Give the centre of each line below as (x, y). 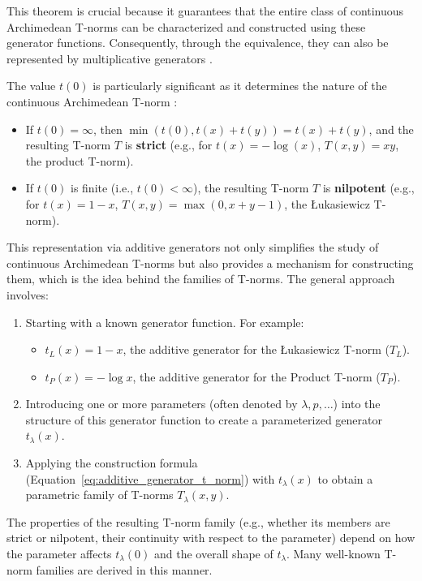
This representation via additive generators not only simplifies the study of (193, 247)
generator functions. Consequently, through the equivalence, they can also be (198, 43)
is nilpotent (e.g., (368, 188)
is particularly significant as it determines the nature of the (240, 86)
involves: (28, 294)
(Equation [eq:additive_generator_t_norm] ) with (150, 478)
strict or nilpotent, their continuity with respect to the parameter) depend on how (211, 538)
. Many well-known (333, 554)
